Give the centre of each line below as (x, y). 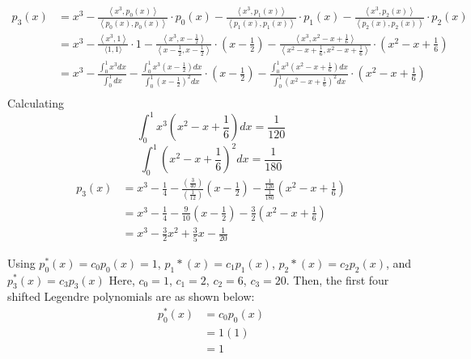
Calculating (36, 102)
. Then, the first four (337, 279)
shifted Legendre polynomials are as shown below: (131, 296)
